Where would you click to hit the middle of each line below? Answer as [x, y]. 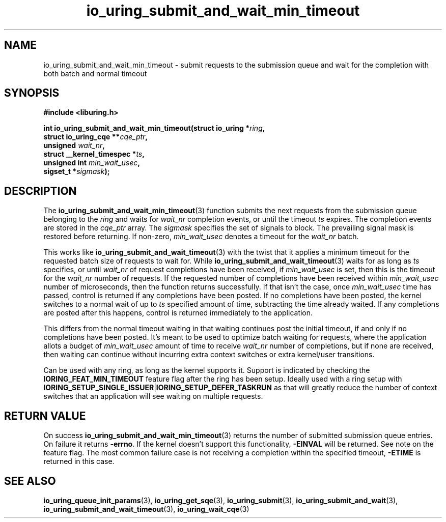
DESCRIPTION [40, 191]
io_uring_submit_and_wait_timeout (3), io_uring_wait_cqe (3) [146, 509]
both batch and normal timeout [95, 73]
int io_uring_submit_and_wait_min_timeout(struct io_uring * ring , [154, 128]
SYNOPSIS [32, 93]
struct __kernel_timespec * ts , [94, 154]
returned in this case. [79, 461]
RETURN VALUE [45, 416]
